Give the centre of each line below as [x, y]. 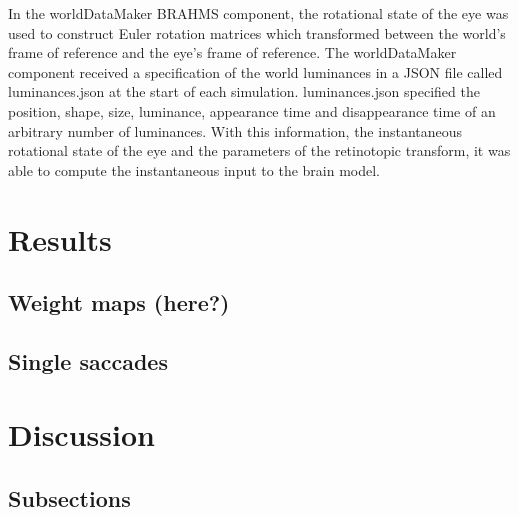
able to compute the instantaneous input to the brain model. [194, 169]
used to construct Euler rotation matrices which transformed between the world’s [257, 32]
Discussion [81, 434]
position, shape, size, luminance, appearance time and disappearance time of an [252, 110]
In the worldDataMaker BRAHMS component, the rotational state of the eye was [258, 13]
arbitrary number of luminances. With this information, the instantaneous [235, 130]
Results [60, 238]
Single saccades [88, 360]
